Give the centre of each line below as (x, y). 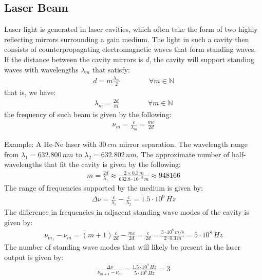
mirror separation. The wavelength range (183, 144)
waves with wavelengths (41, 69)
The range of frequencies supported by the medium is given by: (104, 188)
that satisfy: (111, 69)
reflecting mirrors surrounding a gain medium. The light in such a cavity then (127, 39)
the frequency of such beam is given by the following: (88, 114)
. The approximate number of (183, 154)
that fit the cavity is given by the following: (112, 164)
